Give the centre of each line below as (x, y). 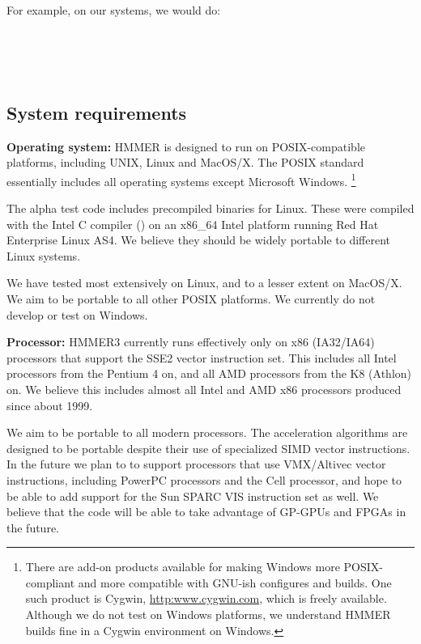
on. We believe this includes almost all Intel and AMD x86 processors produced (204, 389)
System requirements (97, 112)
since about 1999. (50, 405)
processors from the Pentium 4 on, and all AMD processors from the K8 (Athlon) (209, 373)
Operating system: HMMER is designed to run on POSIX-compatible (186, 146)
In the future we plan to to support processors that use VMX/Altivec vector (196, 464)
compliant (50, 582)
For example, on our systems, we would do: (114, 10)
